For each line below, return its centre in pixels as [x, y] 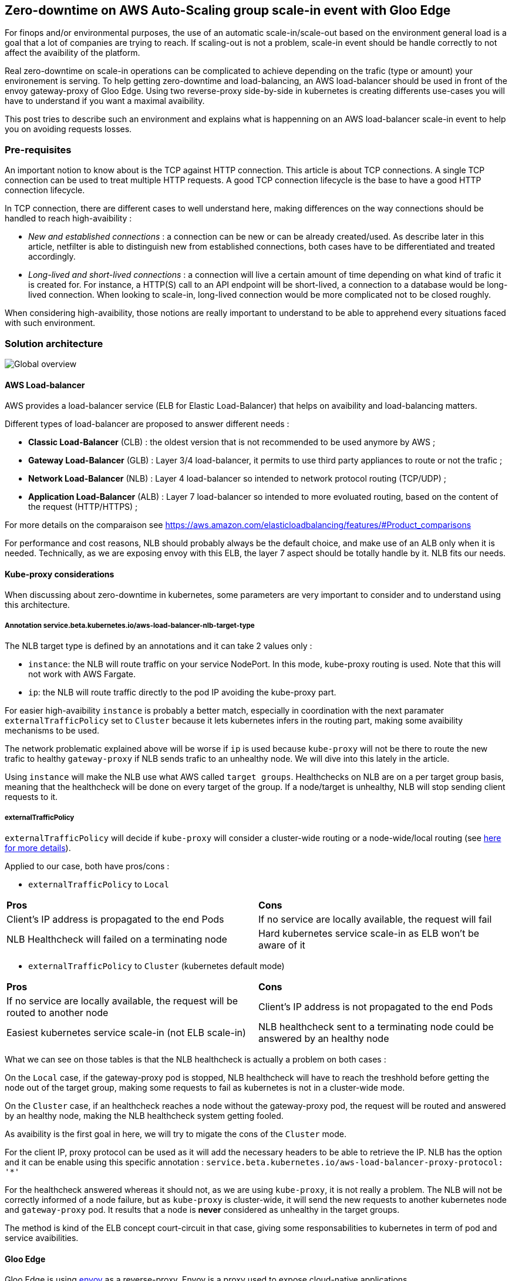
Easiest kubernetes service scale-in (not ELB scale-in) [126, 1032]
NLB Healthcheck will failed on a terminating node [117, 939]
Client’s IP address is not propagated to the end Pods [376, 1006]
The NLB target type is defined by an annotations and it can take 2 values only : [159, 646]
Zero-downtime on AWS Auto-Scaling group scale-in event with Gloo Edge [228, 10]
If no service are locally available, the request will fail [375, 919]
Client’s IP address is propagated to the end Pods [115, 919]
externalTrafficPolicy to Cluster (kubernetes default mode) [156, 966]
